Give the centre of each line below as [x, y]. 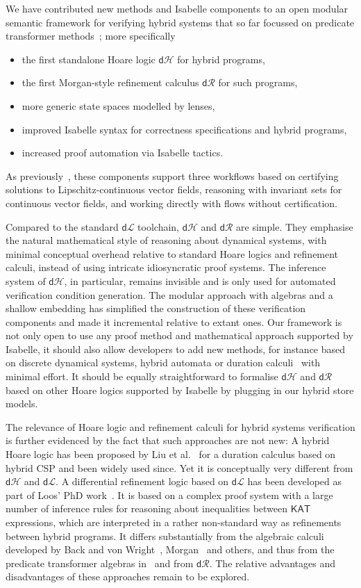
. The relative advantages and [272, 563]
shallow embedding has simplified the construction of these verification [156, 308]
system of [26, 280]
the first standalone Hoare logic [89, 59]
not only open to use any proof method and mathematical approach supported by [179, 335]
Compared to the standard [62, 226]
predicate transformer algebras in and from [100, 563]
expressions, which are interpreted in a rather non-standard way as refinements [174, 522]
